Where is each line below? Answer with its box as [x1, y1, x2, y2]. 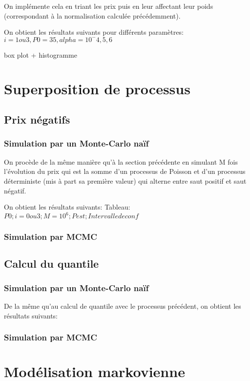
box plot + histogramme [4, 49, 77, 60]
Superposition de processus [4, 78, 190, 98]
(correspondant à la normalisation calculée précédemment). [4, 10, 181, 21]
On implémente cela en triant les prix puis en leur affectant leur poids [4, 1, 213, 11]
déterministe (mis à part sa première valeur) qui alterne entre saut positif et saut [4, 175, 247, 186]
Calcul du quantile [4, 256, 99, 271]
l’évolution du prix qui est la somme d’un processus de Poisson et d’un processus [4, 166, 246, 176]
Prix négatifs [4, 112, 70, 127]
